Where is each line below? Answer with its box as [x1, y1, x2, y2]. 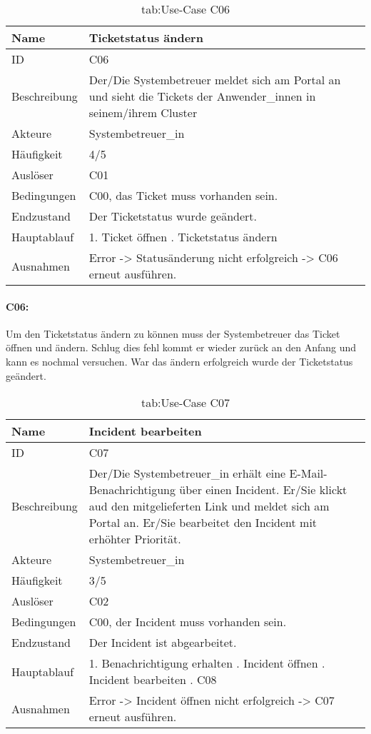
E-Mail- [289, 465, 327, 482]
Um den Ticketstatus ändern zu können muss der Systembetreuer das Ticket [6, 326, 340, 341]
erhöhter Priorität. [88, 531, 181, 548]
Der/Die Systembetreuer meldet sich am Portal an [88, 71, 341, 88]
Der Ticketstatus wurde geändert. [88, 208, 257, 224]
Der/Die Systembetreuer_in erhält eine [88, 465, 286, 482]
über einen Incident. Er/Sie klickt [179, 481, 347, 498]
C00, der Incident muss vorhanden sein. [88, 613, 287, 630]
